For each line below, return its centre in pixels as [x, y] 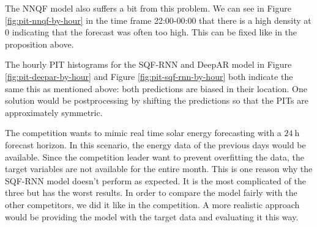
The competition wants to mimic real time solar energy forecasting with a [143, 133]
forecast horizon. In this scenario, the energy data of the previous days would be [155, 144]
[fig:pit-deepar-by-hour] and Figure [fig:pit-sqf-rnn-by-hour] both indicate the [149, 76]
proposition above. [39, 44]
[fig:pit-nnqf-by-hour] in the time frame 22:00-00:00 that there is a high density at [158, 20]
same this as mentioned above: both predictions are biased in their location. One [156, 88]
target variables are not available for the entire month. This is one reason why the [159, 169]
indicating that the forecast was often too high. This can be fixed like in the [155, 32]
